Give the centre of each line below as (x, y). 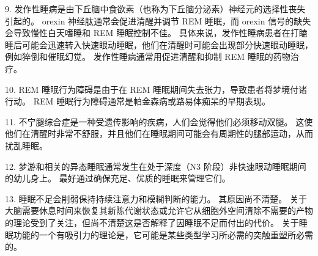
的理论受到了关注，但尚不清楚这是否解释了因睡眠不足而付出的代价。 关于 (152, 222)
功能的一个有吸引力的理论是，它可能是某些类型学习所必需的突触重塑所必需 (163, 234)
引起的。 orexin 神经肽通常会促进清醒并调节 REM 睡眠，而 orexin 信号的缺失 (158, 20)
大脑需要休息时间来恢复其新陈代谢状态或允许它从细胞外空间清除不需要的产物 (159, 210)
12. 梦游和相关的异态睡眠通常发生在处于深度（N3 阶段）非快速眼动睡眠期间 (156, 166)
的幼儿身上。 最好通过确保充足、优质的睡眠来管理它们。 (118, 178)
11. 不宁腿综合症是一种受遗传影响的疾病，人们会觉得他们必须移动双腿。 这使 (159, 121)
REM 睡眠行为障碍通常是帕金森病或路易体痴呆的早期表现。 (152, 101)
